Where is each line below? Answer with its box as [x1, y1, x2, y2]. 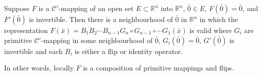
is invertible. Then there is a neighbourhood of [29, 14, 173, 24]
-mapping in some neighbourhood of [41, 34, 153, 45]
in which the [199, 14, 238, 24]
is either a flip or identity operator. [75, 45, 183, 56]
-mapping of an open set [58, 3, 134, 13]
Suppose [4, 3, 30, 13]
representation [4, 25, 48, 35]
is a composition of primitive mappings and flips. [83, 62, 234, 73]
